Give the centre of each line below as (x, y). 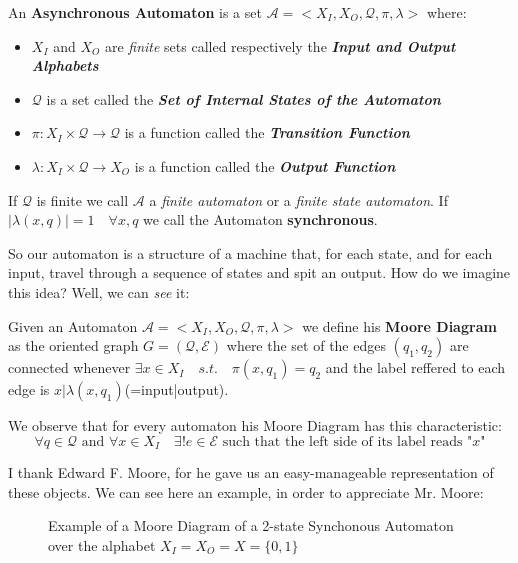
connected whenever (69, 367)
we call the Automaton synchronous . (260, 219)
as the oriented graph (73, 345)
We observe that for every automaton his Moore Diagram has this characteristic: (255, 425)
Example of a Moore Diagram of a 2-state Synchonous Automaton (251, 525)
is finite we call (82, 199)
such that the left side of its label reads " (347, 441)
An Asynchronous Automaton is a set (135, 12)
